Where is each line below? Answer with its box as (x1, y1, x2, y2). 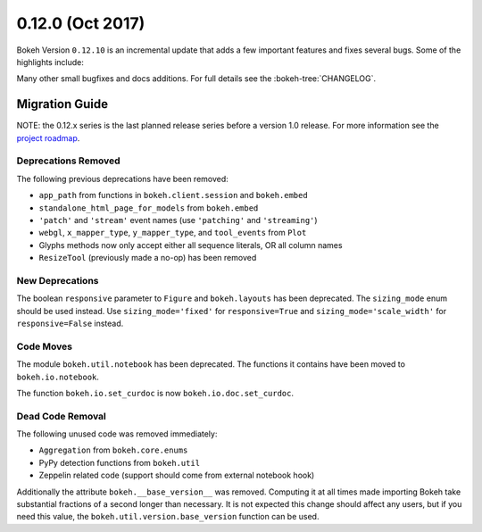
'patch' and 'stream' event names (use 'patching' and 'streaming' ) (38, 214, 318, 225)
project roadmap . (16, 132, 80, 143)
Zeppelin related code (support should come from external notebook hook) (38, 470, 315, 481)
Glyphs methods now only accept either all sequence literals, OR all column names (38, 239, 343, 250)
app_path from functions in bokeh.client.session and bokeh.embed (38, 190, 308, 201)
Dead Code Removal (16, 410, 107, 422)
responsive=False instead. (16, 318, 124, 329)
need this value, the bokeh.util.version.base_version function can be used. (16, 511, 320, 522)
